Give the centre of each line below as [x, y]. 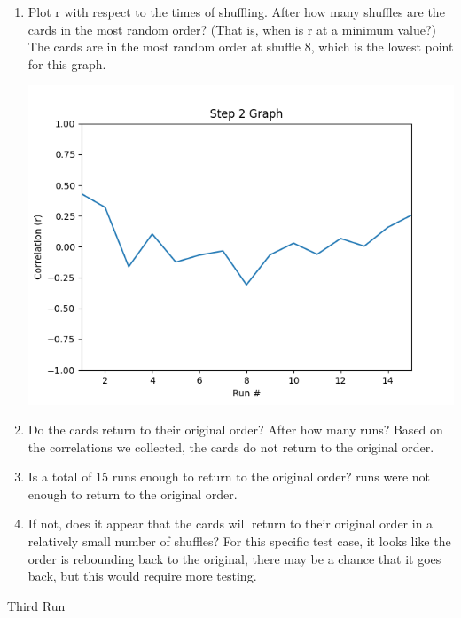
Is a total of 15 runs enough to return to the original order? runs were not [229, 477]
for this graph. [67, 63]
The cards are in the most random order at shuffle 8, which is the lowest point [241, 47]
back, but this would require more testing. [142, 576]
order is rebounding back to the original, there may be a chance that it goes [234, 558]
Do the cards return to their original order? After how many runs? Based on [235, 430]
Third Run [36, 605]
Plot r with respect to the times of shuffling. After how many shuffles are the [236, 12]
